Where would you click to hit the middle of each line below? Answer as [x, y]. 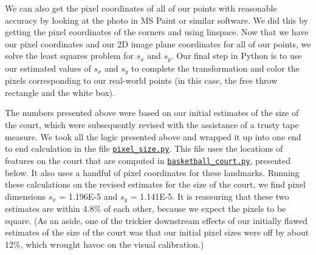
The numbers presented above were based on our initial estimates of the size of [152, 113]
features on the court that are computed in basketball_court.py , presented [148, 160]
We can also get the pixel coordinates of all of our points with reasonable [141, 8]
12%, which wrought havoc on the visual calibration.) [105, 244]
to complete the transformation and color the [215, 68]
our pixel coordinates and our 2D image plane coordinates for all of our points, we [158, 43]
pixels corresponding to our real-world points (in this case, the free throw [141, 80]
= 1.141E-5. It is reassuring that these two [210, 196]
